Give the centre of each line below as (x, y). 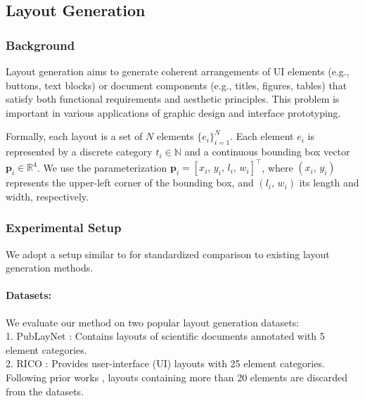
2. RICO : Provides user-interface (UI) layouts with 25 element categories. (165, 363)
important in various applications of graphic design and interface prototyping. (173, 112)
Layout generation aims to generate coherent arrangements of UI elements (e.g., (178, 71)
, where (277, 167)
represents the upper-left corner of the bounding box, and (130, 183)
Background (40, 45)
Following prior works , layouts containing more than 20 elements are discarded (177, 377)
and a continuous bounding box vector (267, 152)
